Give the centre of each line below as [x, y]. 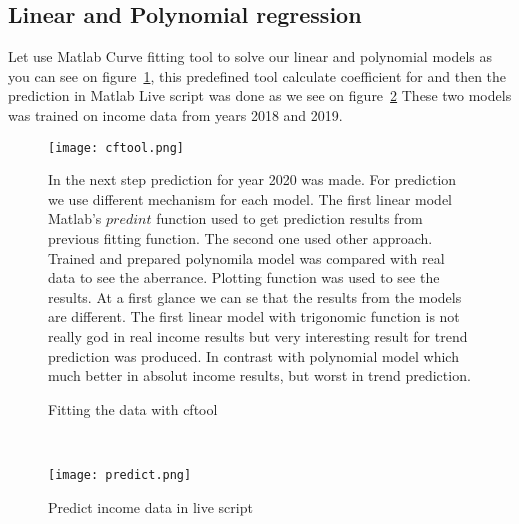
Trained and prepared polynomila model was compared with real [246, 257]
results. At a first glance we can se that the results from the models [255, 296]
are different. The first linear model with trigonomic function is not [254, 316]
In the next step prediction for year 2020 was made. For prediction [252, 179]
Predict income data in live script [150, 506]
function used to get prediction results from [289, 218]
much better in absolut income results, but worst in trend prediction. [259, 375]
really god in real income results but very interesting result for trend [258, 335]
